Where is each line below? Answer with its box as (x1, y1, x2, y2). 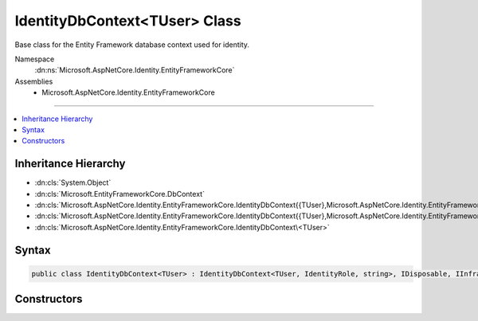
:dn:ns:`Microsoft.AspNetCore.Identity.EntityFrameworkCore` (34, 65, 235, 75)
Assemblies (14, 76, 53, 86)
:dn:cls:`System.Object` (34, 178, 112, 187)
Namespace (14, 54, 55, 64)
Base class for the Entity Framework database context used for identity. (14, 40, 250, 49)
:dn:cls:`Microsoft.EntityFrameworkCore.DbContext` (34, 189, 205, 198)
